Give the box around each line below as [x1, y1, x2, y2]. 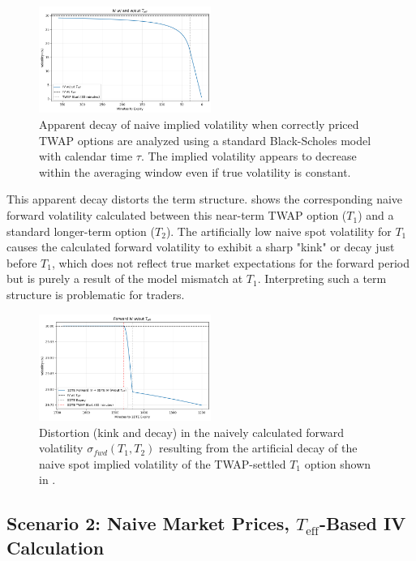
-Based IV [319, 511, 406, 536]
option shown [304, 455, 371, 472]
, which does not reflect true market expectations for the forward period [51, 254, 410, 271]
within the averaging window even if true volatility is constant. [39, 163, 351, 180]
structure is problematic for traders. [6, 286, 185, 303]
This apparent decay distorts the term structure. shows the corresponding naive [6, 191, 403, 208]
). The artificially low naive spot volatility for [165, 222, 392, 239]
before [6, 254, 37, 271]
